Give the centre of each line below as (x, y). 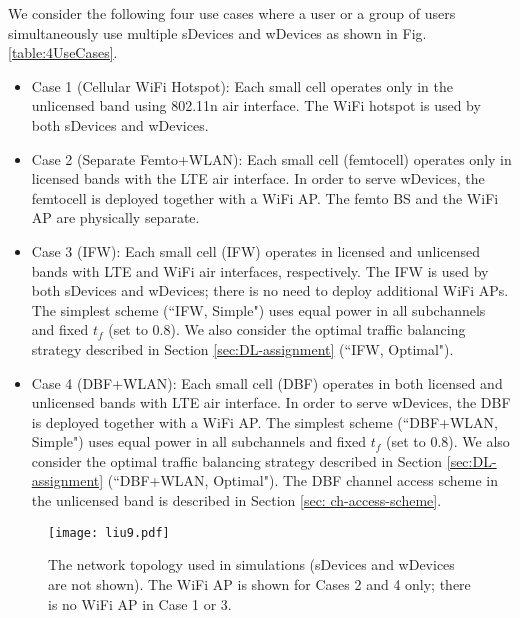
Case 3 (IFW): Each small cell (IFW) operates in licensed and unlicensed (256, 250)
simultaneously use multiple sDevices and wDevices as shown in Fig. (217, 32)
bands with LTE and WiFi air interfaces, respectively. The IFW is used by (260, 270)
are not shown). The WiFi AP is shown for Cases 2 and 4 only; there (259, 583)
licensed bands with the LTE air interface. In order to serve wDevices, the (258, 178)
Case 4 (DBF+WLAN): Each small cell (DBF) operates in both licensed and (267, 382)
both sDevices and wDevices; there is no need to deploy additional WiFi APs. (270, 290)
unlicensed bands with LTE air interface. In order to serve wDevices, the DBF (271, 402)
